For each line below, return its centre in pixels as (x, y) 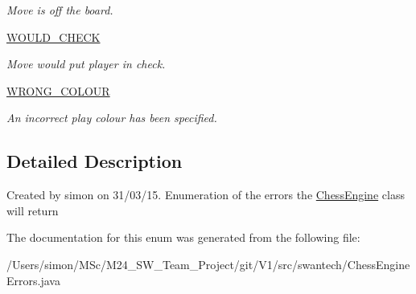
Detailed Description (95, 161)
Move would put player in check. (86, 64)
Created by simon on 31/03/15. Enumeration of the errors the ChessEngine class (206, 195)
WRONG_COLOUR (58, 90)
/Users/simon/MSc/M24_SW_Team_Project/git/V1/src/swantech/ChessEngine (208, 264)
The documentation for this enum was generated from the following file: (183, 237)
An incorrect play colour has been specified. (112, 118)
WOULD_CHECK (54, 37)
